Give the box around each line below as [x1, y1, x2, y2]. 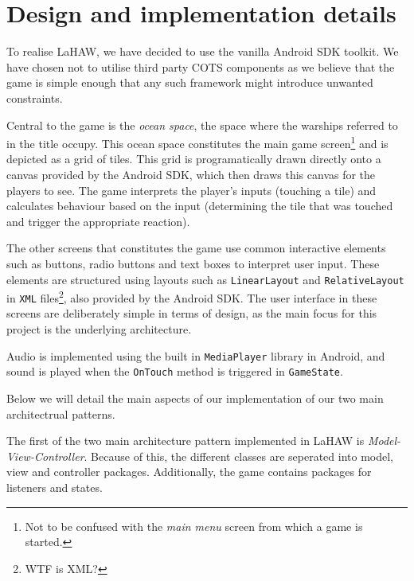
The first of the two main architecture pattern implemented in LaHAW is [6, 432, 365, 449]
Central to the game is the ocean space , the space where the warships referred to [6, 116, 398, 133]
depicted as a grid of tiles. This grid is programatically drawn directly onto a [6, 150, 381, 167]
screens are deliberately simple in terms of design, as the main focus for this [6, 305, 377, 322]
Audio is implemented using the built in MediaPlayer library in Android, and [6, 347, 385, 364]
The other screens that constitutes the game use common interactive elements [6, 240, 386, 256]
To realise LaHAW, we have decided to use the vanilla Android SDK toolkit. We [6, 43, 399, 60]
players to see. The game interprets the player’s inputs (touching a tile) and [6, 181, 377, 198]
